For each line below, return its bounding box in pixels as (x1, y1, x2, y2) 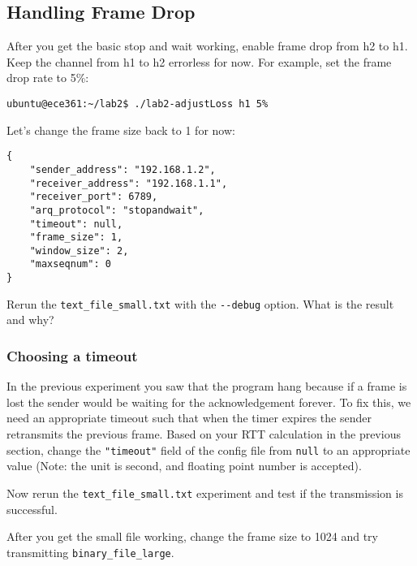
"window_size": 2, (29, 244, 129, 257)
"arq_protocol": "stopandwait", (29, 204, 204, 216)
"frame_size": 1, (29, 231, 123, 244)
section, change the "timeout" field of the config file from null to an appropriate (6, 441, 411, 458)
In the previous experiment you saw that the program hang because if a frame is (6, 378, 407, 395)
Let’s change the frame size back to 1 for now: (6, 121, 235, 138)
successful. (6, 500, 58, 517)
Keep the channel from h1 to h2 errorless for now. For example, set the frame (6, 53, 392, 70)
